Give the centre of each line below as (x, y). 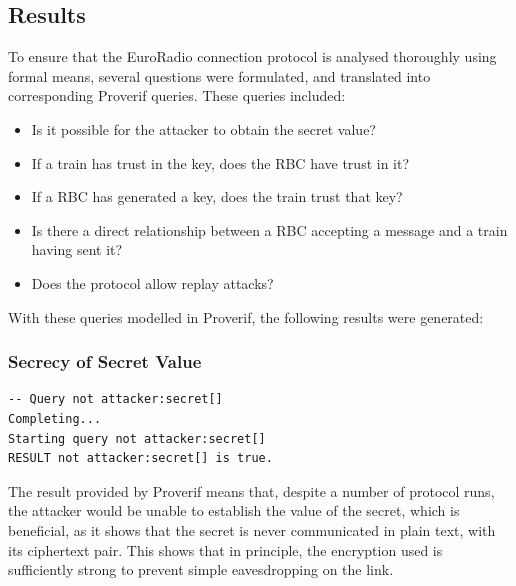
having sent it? (77, 249)
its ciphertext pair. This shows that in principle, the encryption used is (225, 549)
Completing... (55, 418)
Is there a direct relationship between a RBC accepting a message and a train (269, 229)
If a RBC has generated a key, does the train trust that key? (217, 196)
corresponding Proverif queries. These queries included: (177, 95)
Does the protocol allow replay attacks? (152, 282)
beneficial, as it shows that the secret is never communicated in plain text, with (252, 529)
